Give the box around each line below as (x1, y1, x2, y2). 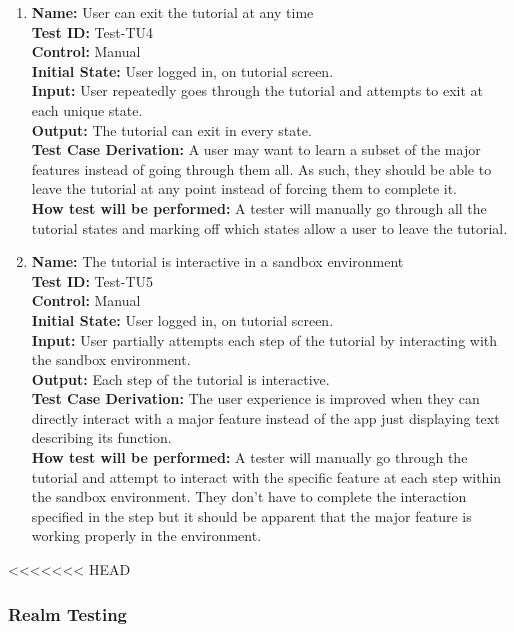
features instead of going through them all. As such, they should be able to (31, 158, 492, 179)
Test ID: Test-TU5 (31, 270, 153, 291)
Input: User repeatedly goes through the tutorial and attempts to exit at (31, 80, 484, 101)
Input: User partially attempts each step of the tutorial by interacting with (31, 329, 498, 350)
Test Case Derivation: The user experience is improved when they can (31, 388, 480, 409)
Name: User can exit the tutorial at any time (31, 2, 314, 22)
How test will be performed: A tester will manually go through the (31, 447, 468, 468)
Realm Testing (8, 601, 127, 626)
